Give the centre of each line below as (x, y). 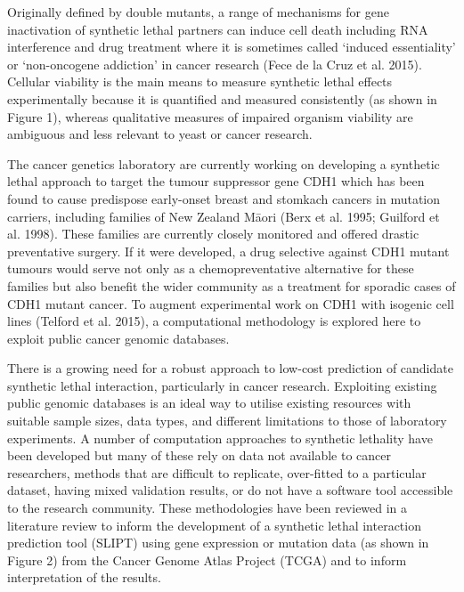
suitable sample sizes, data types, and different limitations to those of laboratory (227, 421)
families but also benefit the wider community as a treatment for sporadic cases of (232, 285)
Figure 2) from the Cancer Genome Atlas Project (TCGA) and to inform (207, 560)
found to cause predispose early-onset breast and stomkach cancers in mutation (224, 198)
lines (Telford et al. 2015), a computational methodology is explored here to (214, 321)
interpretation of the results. (84, 577)
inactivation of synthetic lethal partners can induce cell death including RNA (218, 29)
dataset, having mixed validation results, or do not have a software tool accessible (230, 490)
